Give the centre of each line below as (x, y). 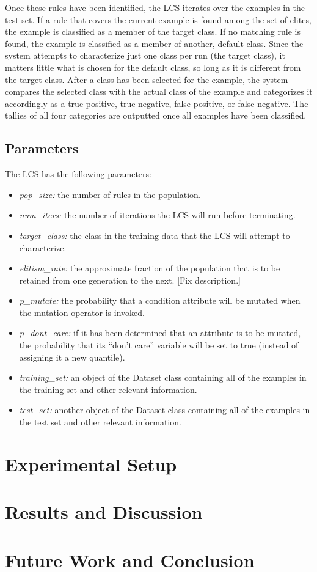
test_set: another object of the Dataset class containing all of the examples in (165, 410)
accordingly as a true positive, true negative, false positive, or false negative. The (157, 103)
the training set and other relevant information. (108, 389)
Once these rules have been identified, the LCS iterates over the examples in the (155, 7)
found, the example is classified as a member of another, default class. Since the (154, 43)
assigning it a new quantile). (72, 357)
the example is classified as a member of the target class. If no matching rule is (153, 31)
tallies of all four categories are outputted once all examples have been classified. (156, 115)
